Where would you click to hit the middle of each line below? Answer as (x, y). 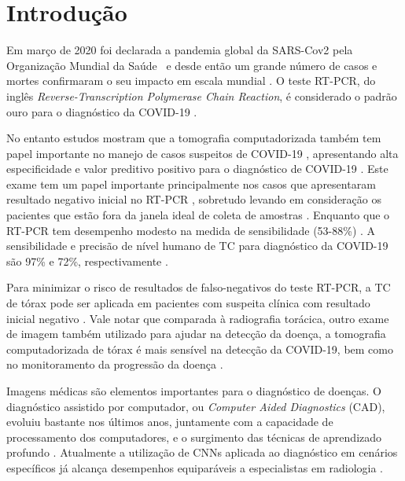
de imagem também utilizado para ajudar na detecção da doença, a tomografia (196, 334)
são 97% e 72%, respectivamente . (87, 261)
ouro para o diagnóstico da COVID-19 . (102, 111)
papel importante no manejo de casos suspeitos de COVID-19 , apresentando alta (202, 153)
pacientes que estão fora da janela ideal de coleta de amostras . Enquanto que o (198, 215)
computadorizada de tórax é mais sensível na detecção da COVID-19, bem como (200, 349)
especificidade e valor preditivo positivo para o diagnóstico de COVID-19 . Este (197, 169)
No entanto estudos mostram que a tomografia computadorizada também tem (194, 138)
